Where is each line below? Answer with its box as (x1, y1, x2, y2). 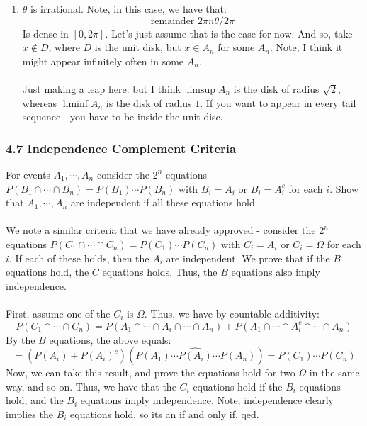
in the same (309, 365, 360, 380)
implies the (6, 406, 53, 421)
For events (6, 167, 50, 181)
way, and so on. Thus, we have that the (6, 379, 176, 393)
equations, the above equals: (49, 332, 171, 347)
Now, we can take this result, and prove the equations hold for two (6, 365, 295, 380)
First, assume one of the (6, 306, 111, 320)
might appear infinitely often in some (22, 53, 184, 68)
